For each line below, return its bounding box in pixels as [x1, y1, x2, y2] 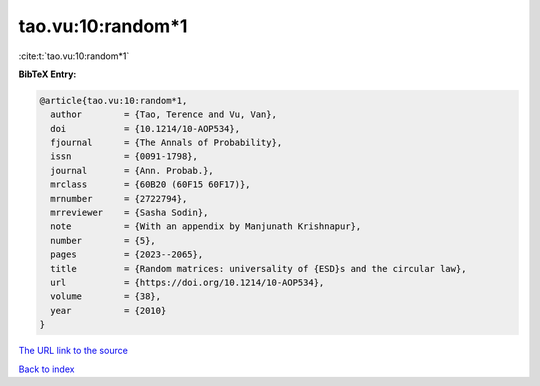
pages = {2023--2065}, [50, 249, 204, 260]
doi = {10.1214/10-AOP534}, [50, 123, 240, 134]
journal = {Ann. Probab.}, [50, 165, 214, 176]
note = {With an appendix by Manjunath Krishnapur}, [50, 221, 362, 232]
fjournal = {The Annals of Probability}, [50, 137, 283, 149]
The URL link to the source [18, 345, 129, 357]
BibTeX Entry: [18, 68, 77, 80]
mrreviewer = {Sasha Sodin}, [50, 207, 209, 219]
